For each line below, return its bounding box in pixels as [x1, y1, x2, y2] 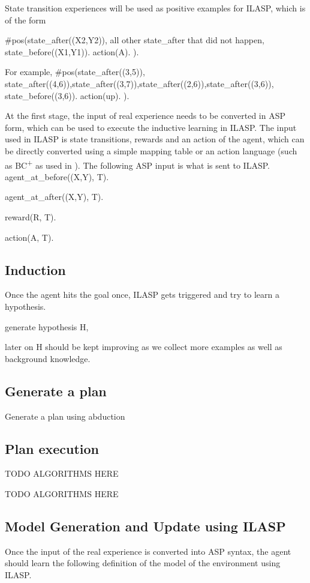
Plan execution [5, 439, 100, 458]
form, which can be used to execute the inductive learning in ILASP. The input [5, 121, 297, 133]
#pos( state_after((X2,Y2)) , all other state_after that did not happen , [5, 34, 264, 46]
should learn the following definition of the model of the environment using [5, 557, 281, 569]
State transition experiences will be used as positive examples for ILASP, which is [5, 2, 306, 14]
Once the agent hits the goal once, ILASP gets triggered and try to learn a [5, 288, 280, 301]
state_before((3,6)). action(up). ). [5, 89, 130, 101]
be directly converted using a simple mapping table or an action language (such [5, 144, 297, 157]
